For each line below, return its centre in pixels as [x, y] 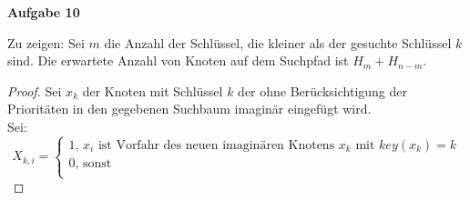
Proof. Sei [35, 90]
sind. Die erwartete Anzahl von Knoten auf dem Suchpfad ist [178, 60]
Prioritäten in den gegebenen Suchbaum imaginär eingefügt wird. [189, 109]
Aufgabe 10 [44, 12]
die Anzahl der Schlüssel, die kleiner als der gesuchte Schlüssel [278, 42]
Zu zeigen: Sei [46, 42]
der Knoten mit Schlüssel [153, 90]
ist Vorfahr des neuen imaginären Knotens [216, 145]
